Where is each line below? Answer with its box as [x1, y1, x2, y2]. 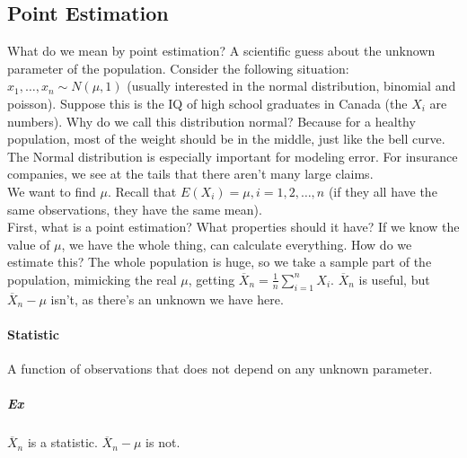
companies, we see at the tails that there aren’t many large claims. [7, 164, 374, 183]
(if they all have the [328, 181, 437, 200]
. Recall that [107, 181, 177, 200]
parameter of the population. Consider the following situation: [7, 58, 349, 77]
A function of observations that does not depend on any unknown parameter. [7, 359, 433, 378]
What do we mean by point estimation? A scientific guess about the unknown [7, 41, 436, 60]
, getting [188, 269, 235, 288]
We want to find [7, 181, 96, 200]
